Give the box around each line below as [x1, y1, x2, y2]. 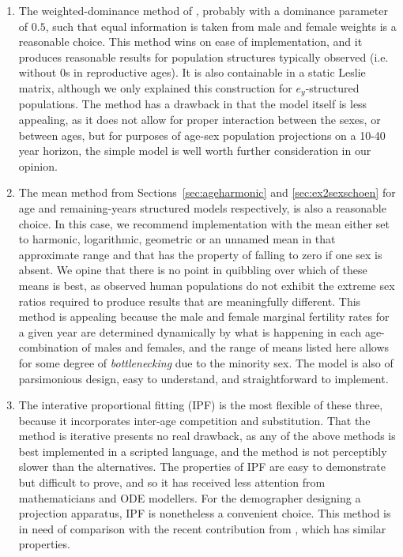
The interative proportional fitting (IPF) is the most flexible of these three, [18, 397, 383, 413]
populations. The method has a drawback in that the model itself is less [18, 96, 367, 112]
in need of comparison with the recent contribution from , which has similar [18, 520, 386, 536]
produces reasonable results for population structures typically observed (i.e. [18, 48, 389, 65]
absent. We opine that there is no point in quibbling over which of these [18, 262, 367, 278]
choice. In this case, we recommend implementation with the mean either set [18, 215, 390, 231]
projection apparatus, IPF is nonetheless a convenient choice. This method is [18, 505, 391, 521]
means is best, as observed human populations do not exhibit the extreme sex [18, 277, 395, 293]
